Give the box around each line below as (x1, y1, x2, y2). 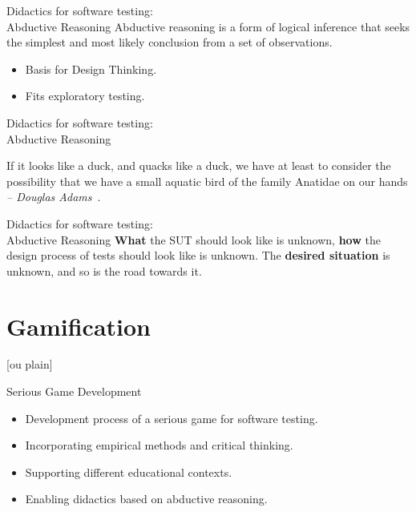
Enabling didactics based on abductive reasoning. (25, 490, 268, 507)
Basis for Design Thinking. (25, 60, 157, 77)
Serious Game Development (6, 383, 142, 400)
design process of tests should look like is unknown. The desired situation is (6, 247, 390, 264)
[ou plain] (6, 356, 53, 373)
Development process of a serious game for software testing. (25, 409, 318, 426)
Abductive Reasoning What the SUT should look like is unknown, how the (6, 231, 381, 248)
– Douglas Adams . (6, 188, 101, 205)
